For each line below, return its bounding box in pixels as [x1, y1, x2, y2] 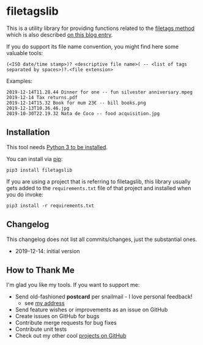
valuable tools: [6, 49, 43, 56]
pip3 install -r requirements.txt [6, 202, 95, 209]
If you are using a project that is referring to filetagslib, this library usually [6, 177, 191, 185]
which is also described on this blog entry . [6, 31, 113, 38]
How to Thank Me [6, 265, 75, 275]
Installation [6, 127, 50, 138]
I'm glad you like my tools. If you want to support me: [6, 281, 140, 289]
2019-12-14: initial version [15, 247, 81, 254]
